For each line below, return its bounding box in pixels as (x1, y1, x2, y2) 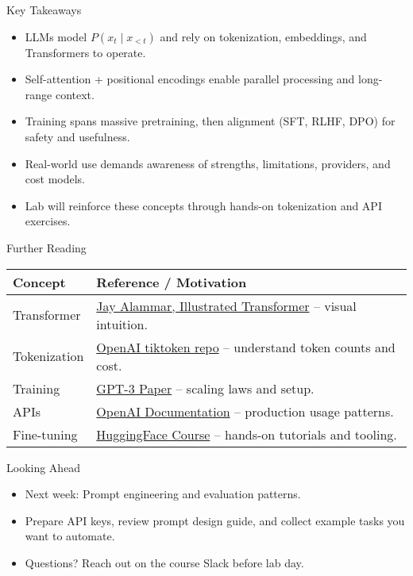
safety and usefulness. (25, 128, 130, 144)
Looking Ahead (6, 459, 81, 475)
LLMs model (25, 28, 87, 44)
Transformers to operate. (25, 44, 146, 60)
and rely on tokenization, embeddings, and (160, 28, 367, 44)
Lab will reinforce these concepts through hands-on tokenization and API (25, 197, 382, 213)
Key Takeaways (6, 2, 82, 17)
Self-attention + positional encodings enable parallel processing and (25, 71, 355, 87)
